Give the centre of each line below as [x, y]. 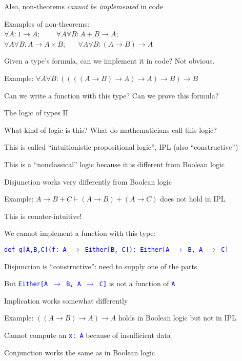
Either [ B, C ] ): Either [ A [127, 249]
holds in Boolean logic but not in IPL [177, 318]
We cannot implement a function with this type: [80, 233]
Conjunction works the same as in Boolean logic [80, 352]
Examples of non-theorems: [47, 23]
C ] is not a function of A [137, 283]
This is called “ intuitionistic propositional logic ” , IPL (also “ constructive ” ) [121, 147]
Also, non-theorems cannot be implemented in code [84, 6]
